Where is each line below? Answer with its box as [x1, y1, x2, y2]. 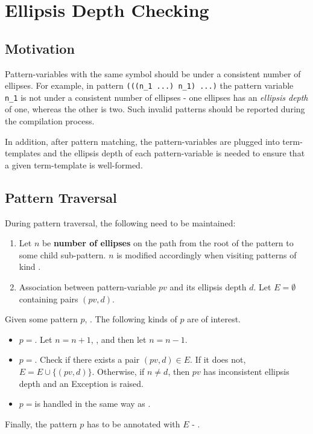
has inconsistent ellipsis [203, 365, 289, 377]
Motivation [5, 39, 75, 57]
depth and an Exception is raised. [19, 377, 144, 389]
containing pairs [19, 292, 78, 305]
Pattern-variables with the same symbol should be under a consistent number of [5, 67, 301, 80]
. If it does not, [190, 353, 246, 366]
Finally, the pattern [5, 417, 77, 430]
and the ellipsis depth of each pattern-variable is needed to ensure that [43, 147, 305, 159]
